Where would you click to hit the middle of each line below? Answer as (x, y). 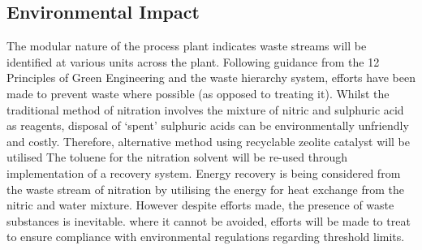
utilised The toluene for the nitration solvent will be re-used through (177, 157)
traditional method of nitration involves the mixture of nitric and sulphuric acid (205, 109)
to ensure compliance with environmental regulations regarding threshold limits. (206, 237)
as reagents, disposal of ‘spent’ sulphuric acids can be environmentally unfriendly (208, 125)
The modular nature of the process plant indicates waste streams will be (187, 46)
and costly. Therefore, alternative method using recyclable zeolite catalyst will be (208, 141)
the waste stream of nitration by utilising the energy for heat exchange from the (206, 189)
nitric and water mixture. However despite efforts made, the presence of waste (200, 205)
